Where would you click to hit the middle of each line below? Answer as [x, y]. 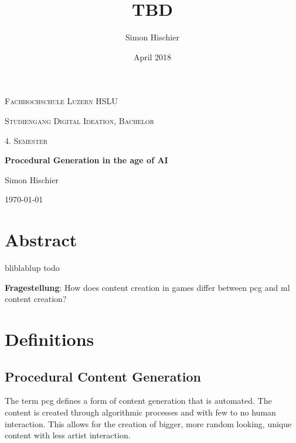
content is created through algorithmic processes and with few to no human [140, 412]
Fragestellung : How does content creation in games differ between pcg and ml [147, 287]
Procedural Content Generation [103, 376]
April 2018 [152, 56]
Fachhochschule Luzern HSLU [61, 101]
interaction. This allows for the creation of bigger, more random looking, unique [148, 423]
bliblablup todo [32, 267]
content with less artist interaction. [68, 435]
